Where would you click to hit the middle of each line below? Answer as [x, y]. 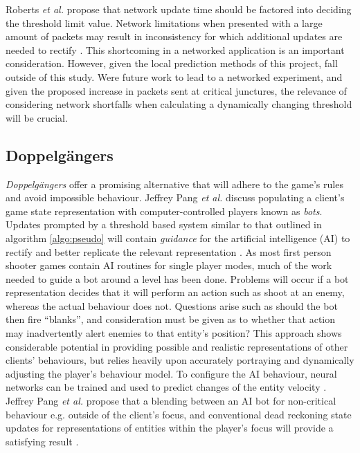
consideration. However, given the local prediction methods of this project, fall [172, 63]
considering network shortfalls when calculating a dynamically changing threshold [179, 104]
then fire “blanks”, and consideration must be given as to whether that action [171, 319]
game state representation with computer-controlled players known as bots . [164, 211]
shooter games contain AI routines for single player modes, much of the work [169, 265]
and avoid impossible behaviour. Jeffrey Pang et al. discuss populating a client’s [175, 197]
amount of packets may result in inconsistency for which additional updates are [174, 36]
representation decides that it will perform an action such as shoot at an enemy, [175, 292]
